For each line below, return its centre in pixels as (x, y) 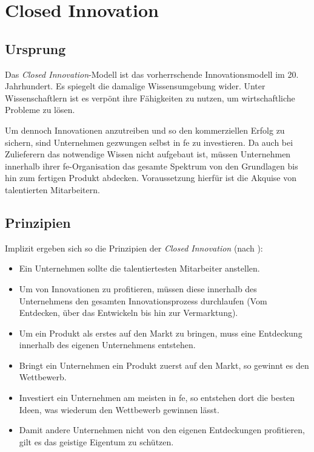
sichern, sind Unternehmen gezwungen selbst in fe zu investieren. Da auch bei (149, 142)
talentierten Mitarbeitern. (52, 189)
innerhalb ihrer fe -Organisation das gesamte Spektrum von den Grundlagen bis (152, 166)
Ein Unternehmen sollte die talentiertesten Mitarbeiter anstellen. (139, 268)
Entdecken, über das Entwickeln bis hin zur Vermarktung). (129, 313)
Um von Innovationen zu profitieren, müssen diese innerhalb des (138, 288)
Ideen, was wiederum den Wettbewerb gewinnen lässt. (119, 409)
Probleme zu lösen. (40, 110)
